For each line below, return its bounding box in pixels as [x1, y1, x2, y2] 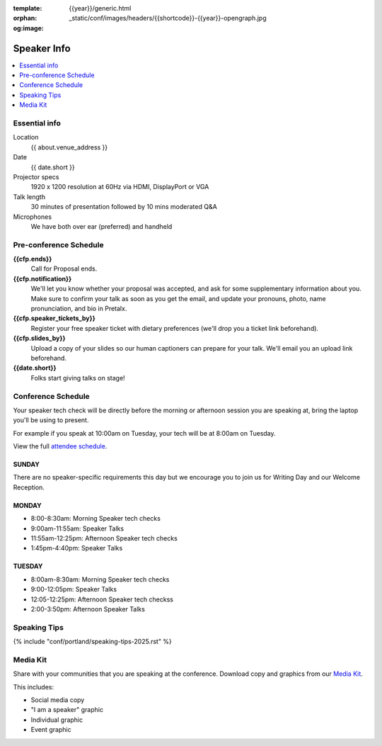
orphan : [13, 14, 37, 23]
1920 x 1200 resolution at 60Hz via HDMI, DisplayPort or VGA [30, 183, 209, 191]
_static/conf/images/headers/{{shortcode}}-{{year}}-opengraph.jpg [69, 14, 267, 23]
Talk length [13, 192, 46, 201]
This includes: [13, 682, 54, 691]
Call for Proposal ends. [30, 264, 98, 273]
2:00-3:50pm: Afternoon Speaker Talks [30, 604, 145, 613]
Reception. [13, 482, 45, 492]
